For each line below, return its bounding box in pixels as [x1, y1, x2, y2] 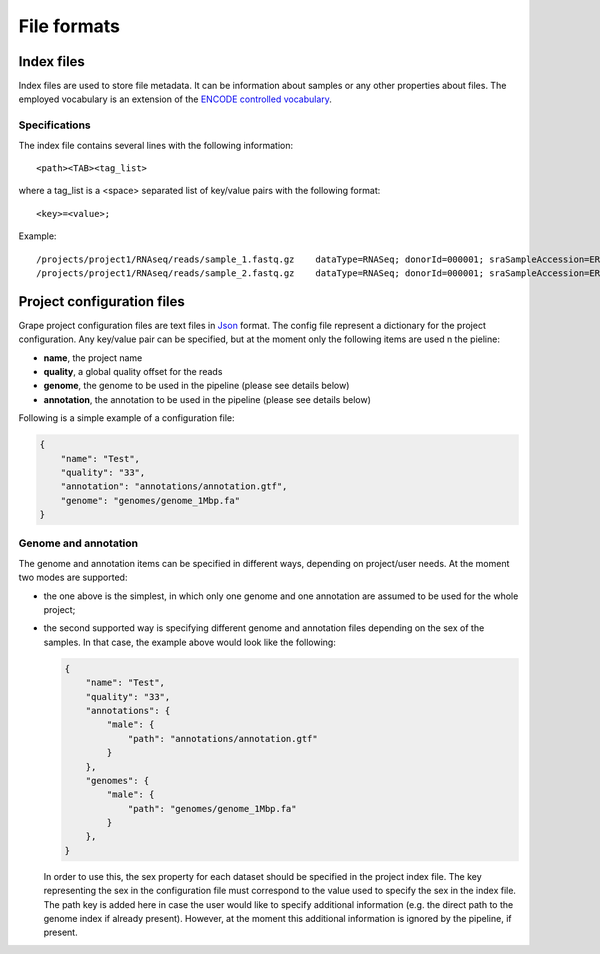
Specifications [18, 118, 91, 132]
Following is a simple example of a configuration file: [18, 412, 235, 424]
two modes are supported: [18, 571, 128, 584]
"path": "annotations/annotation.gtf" [127, 733, 319, 744]
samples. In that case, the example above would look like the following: [43, 636, 337, 648]
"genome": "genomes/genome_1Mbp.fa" [60, 495, 240, 506]
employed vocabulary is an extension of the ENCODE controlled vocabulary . [18, 93, 332, 105]
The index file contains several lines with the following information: [18, 139, 294, 151]
